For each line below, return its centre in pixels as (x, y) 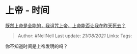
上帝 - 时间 (28, 10)
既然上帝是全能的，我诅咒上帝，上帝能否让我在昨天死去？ (65, 25)
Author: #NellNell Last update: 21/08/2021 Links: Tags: (75, 36)
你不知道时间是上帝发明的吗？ (36, 46)
